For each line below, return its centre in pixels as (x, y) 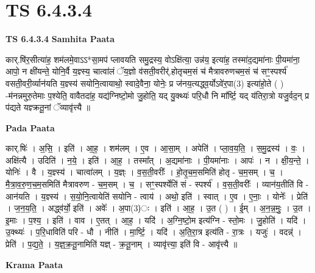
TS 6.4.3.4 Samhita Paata (60, 39)
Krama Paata (34, 264)
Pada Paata (30, 127)
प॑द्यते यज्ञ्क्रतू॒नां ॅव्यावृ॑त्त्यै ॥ (48, 107)
